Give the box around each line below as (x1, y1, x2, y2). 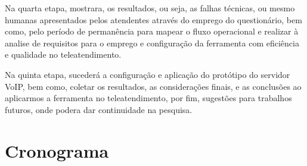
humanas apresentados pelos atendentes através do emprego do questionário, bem (5, 13, 302, 26)
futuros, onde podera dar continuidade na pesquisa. (5, 103, 193, 115)
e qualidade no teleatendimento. (5, 48, 122, 61)
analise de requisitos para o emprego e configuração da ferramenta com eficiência (5, 36, 299, 49)
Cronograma (5, 138, 109, 162)
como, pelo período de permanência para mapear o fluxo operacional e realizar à (5, 25, 299, 37)
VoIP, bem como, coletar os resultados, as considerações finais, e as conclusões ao (5, 80, 302, 92)
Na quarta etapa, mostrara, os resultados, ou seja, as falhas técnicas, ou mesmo (5, 2, 295, 14)
